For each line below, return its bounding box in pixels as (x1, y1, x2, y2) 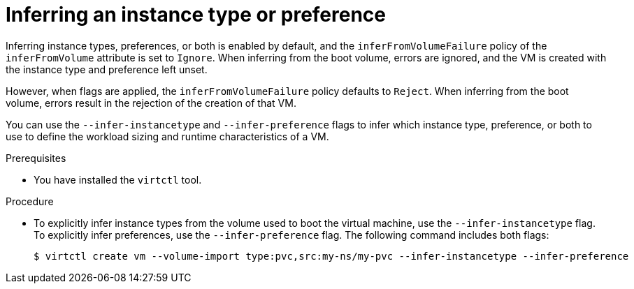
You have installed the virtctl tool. (34, 173, 202, 186)
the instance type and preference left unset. (6, 63, 208, 75)
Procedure (6, 195, 54, 207)
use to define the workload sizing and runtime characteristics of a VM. (6, 130, 329, 142)
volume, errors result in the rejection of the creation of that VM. (6, 96, 296, 109)
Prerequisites (6, 151, 66, 164)
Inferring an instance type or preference (6, 3, 387, 27)
